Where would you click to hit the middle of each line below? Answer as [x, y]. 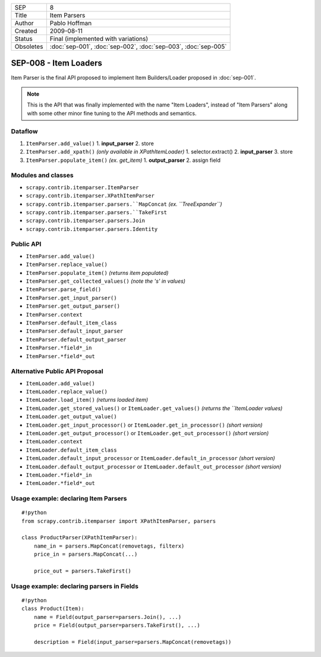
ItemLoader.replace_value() [67, 392]
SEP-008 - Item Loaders [56, 63]
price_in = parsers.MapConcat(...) [86, 554]
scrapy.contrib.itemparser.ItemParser [82, 187]
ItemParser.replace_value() [67, 265]
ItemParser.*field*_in [59, 348]
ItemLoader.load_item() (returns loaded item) [87, 400]
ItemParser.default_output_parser [76, 340]
